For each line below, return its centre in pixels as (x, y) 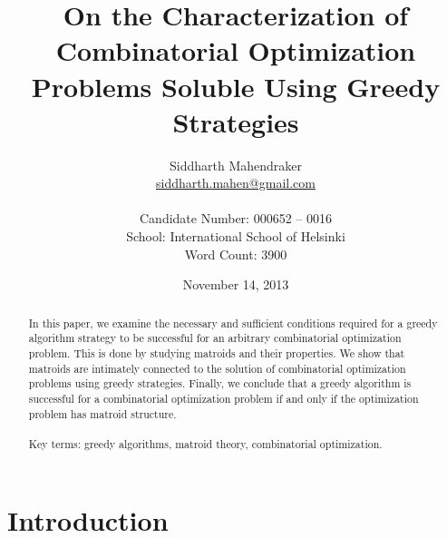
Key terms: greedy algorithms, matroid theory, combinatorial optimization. (205, 443)
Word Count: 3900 (236, 254)
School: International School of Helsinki (236, 236)
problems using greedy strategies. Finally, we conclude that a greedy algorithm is (220, 383)
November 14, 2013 (236, 284)
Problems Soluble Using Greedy (236, 86)
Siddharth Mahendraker (235, 165)
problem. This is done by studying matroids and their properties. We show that (217, 352)
